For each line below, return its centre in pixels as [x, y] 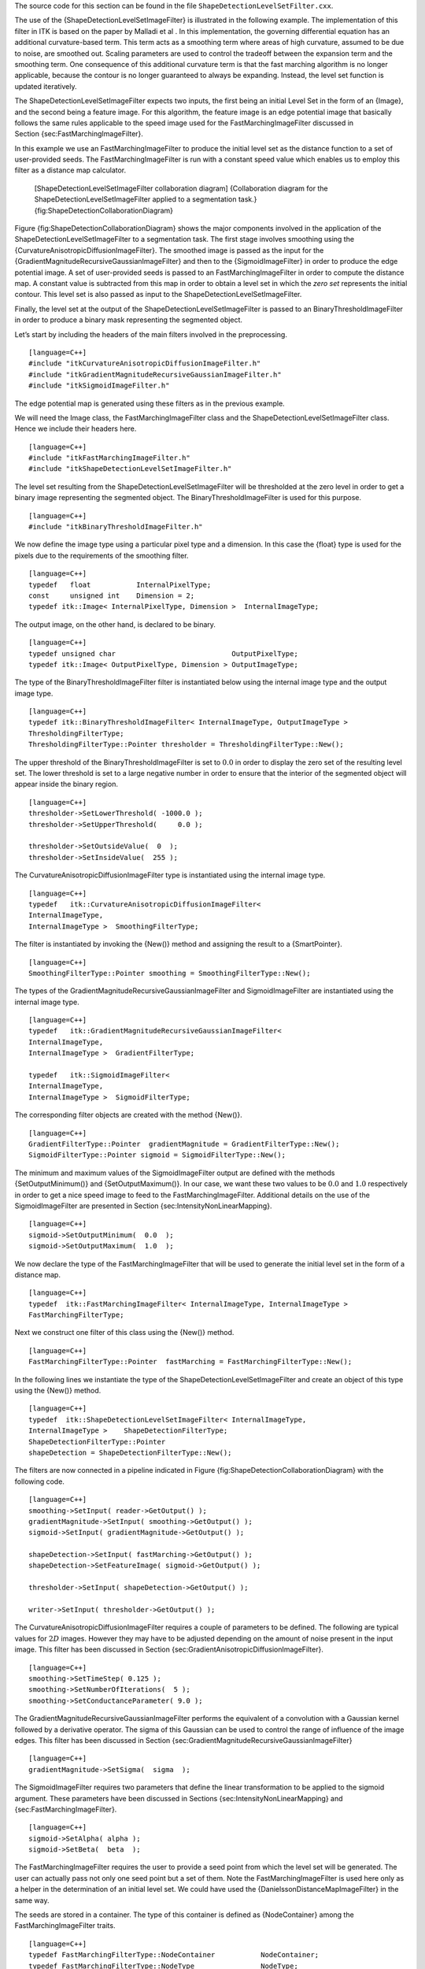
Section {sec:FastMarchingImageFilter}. [79, 134]
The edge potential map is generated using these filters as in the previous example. [150, 403]
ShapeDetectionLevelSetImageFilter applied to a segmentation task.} [146, 199]
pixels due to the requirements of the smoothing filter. [102, 555]
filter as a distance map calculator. [70, 170]
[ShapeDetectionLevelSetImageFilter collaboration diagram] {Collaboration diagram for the [181, 188]
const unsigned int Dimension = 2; [112, 595]
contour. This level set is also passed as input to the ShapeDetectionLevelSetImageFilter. [158, 295]
